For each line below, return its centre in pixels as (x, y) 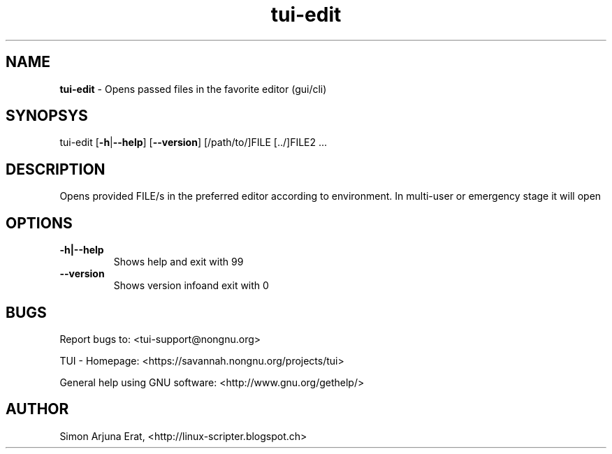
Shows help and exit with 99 (178, 262)
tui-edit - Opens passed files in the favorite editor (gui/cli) (193, 89)
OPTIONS (39, 223)
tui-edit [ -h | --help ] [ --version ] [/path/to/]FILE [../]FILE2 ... (194, 142)
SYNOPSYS (47, 116)
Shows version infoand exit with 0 (191, 286)
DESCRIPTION (56, 169)
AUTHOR (37, 409)
